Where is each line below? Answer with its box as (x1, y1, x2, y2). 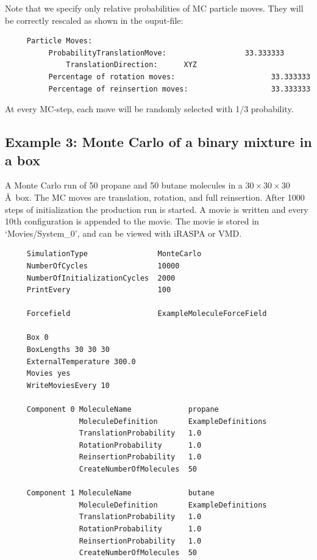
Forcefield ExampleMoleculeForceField (26, 309, 267, 318)
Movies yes (26, 369, 71, 378)
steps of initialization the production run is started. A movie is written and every (5, 203, 308, 215)
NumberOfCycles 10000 (26, 261, 180, 270)
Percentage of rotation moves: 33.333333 (48, 72, 311, 81)
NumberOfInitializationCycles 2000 (26, 273, 176, 282)
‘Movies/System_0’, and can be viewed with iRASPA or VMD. (5, 226, 242, 239)
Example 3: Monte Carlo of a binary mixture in (5, 132, 312, 151)
